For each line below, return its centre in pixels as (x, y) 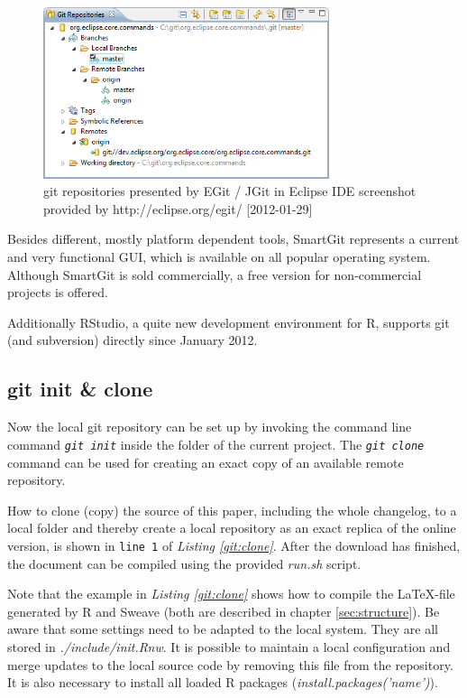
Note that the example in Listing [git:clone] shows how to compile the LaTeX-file (231, 594)
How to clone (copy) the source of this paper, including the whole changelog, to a (232, 510)
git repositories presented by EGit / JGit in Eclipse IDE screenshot (230, 191)
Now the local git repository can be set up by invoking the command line (210, 427)
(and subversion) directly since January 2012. (133, 340)
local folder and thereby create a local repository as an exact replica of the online (232, 528)
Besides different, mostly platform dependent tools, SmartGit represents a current (233, 239)
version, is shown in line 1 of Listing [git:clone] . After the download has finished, (234, 545)
